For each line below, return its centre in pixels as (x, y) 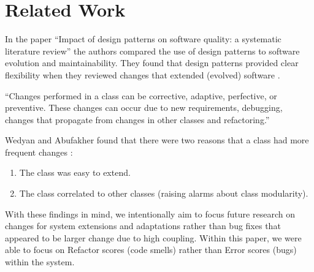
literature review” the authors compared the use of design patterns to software (152, 51)
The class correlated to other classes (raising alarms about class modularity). (164, 193)
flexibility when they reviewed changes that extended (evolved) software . (143, 74)
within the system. (40, 262)
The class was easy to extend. (75, 172)
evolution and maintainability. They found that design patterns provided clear (152, 63)
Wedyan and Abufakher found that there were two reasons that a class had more (157, 140)
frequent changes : (39, 152)
